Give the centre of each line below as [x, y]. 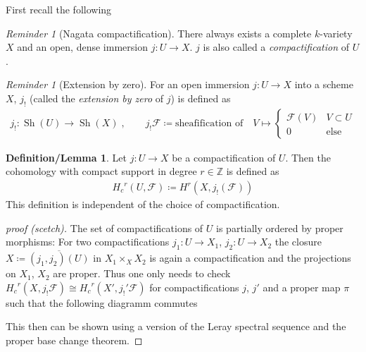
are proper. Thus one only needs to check [142, 273]
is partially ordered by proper [280, 227]
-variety [336, 33]
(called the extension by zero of [97, 98]
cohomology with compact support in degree [101, 171]
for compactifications [194, 287]
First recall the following [59, 9]
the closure [298, 242]
